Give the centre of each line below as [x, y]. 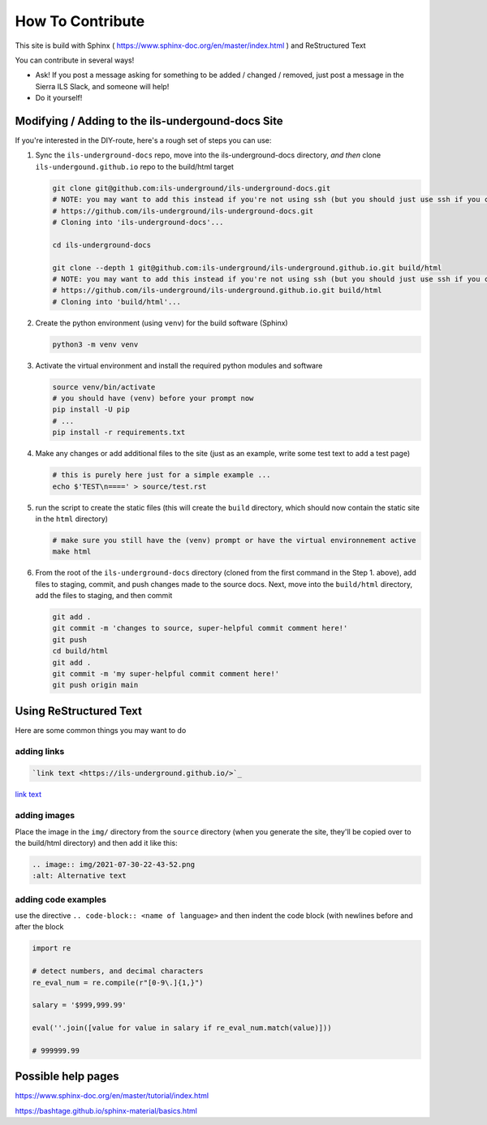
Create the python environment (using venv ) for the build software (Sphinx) [162, 323]
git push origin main [95, 685]
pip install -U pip [91, 409]
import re [52, 948]
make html [72, 552]
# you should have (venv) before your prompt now [153, 399]
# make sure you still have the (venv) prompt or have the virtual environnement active [235, 540]
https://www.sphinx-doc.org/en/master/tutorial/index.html [112, 1096]
